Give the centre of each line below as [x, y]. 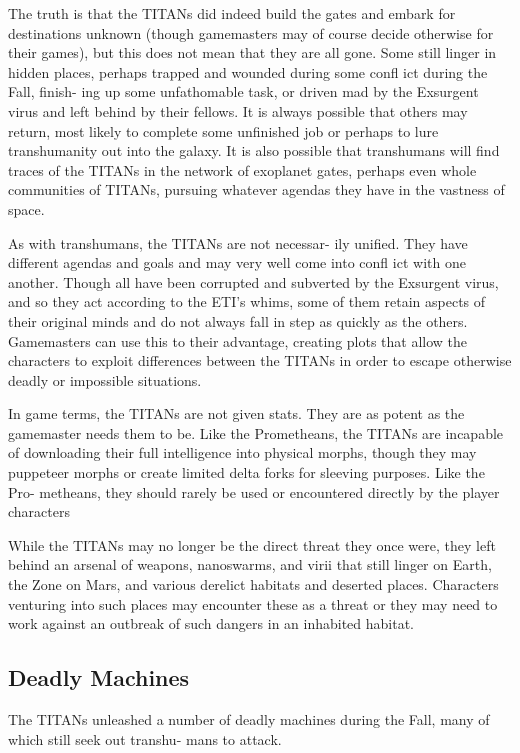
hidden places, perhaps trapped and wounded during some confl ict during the [248, 71]
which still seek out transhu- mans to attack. [145, 738]
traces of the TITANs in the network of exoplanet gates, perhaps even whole [242, 169]
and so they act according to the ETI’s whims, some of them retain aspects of [247, 301]
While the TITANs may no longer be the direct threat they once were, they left [252, 544]
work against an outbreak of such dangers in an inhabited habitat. [211, 623]
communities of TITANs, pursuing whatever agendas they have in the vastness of [256, 189]
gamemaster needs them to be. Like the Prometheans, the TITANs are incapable [256, 432]
